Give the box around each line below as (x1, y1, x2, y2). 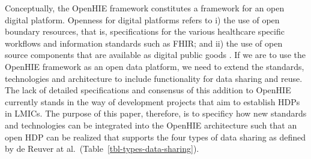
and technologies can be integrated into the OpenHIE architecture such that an (5, 118, 297, 131)
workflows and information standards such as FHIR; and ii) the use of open (5, 36, 283, 49)
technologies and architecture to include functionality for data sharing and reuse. (5, 72, 303, 84)
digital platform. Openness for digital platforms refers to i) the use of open (5, 13, 280, 26)
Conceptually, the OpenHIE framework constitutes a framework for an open (5, 2, 285, 14)
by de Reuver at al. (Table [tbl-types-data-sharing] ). (5, 142, 199, 155)
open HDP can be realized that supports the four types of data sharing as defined (5, 130, 306, 143)
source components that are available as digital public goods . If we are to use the (5, 48, 306, 61)
